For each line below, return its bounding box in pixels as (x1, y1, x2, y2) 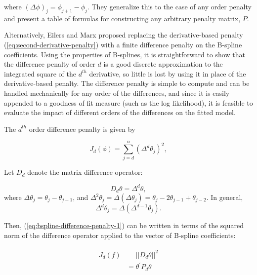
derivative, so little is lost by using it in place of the (89, 68, 246, 79)
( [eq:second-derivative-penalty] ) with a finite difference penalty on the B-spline (4, 39, 242, 49)
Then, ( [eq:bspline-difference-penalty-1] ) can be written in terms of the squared (4, 220, 244, 230)
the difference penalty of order (4, 59, 95, 69)
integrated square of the (4, 68, 76, 79)
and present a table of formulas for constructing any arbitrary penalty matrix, (4, 13, 241, 23)
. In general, (206, 192, 243, 202)
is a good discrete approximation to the (103, 59, 223, 69)
